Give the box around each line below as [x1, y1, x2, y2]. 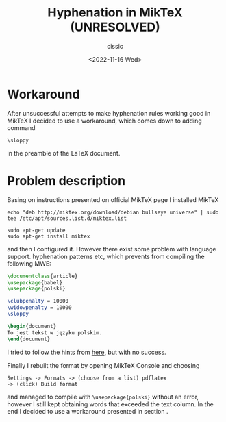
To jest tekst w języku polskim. [7, 329, 103, 336]
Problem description [7, 173, 125, 188]
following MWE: [7, 259, 51, 268]
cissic [107, 42, 123, 50]
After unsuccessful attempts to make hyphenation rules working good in [7, 109, 211, 117]
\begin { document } [7, 323, 57, 330]
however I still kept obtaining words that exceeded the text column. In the [7, 399, 214, 408]
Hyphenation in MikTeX [47, 5, 183, 21]
